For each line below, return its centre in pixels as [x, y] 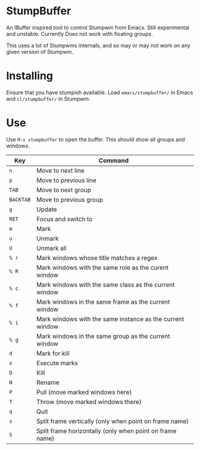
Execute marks [57, 363]
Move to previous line [67, 180]
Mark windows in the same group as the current [103, 336]
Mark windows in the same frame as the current [103, 301]
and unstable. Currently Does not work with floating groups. [80, 33]
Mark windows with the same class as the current [106, 285]
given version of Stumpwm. [40, 51]
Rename [48, 382]
